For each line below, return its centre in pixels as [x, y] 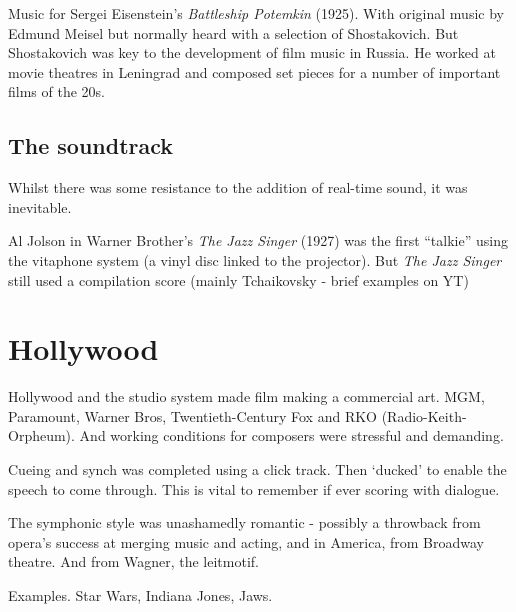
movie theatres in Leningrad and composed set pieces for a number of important [254, 71]
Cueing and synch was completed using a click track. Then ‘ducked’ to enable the [257, 469]
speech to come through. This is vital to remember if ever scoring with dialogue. [254, 488]
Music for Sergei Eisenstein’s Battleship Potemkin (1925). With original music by [256, 13]
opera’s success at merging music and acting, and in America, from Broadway [246, 541]
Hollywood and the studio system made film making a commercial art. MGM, [246, 396]
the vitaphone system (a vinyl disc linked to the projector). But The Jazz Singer [255, 259]
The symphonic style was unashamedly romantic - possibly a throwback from [244, 522]
